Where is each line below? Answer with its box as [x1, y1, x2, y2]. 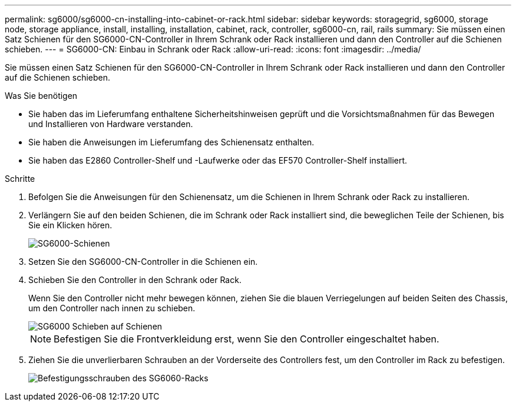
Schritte [5, 174, 35, 184]
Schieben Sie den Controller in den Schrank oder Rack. [28, 275, 242, 285]
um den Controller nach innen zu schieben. [28, 303, 196, 313]
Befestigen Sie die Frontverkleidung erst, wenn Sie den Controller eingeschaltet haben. [54, 333, 439, 345]
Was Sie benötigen [5, 91, 78, 101]
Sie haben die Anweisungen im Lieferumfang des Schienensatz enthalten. [28, 137, 315, 147]
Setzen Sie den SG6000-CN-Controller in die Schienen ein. [28, 257, 258, 267]
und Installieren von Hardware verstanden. [28, 119, 193, 129]
